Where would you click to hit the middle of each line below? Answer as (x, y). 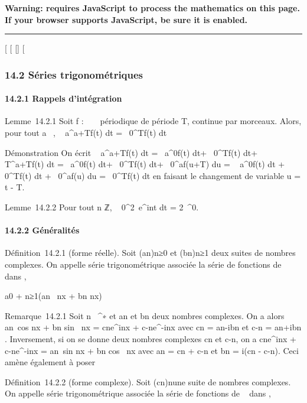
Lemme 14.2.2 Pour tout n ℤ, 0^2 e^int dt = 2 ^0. (102, 207)
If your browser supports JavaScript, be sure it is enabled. (126, 19)
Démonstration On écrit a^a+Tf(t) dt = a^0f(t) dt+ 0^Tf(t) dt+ (131, 152)
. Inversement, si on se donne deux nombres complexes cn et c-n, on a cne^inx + (151, 338)
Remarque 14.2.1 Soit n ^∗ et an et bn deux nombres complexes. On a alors (145, 315)
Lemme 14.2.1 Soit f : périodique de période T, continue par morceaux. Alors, (153, 121)
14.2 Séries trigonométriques (74, 74)
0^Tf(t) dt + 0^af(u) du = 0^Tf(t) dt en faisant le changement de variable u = (153, 175)
